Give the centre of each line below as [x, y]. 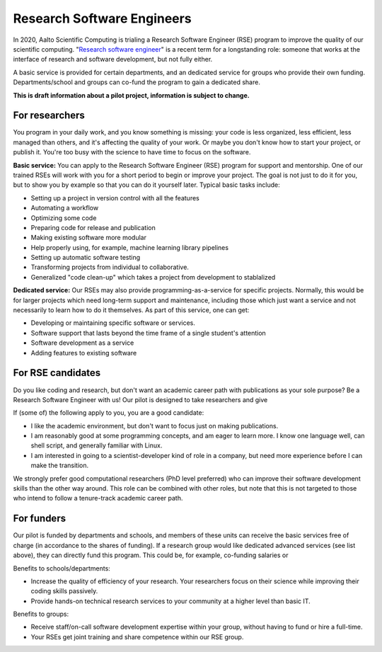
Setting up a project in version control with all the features [115, 198]
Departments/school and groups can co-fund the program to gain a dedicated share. [137, 82]
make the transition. [59, 465]
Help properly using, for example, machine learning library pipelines [130, 247]
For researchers [49, 116]
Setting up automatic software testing [86, 258]
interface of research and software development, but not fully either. [113, 59]
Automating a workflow [65, 208]
